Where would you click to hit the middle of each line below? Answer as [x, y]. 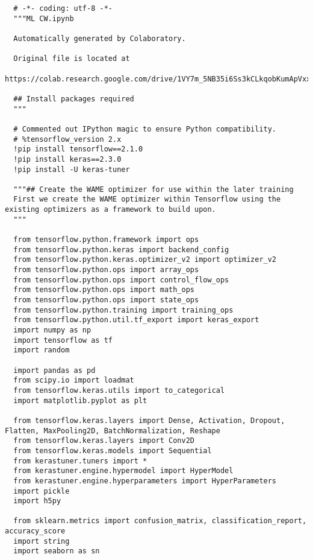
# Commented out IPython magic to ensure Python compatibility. [145, 129]
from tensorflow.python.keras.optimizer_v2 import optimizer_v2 [145, 260]
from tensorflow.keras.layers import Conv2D [104, 441]
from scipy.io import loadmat [74, 380]
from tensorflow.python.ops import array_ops [106, 270]
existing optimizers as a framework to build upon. [110, 210]
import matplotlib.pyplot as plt [80, 400]
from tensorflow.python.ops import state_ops [106, 300]
